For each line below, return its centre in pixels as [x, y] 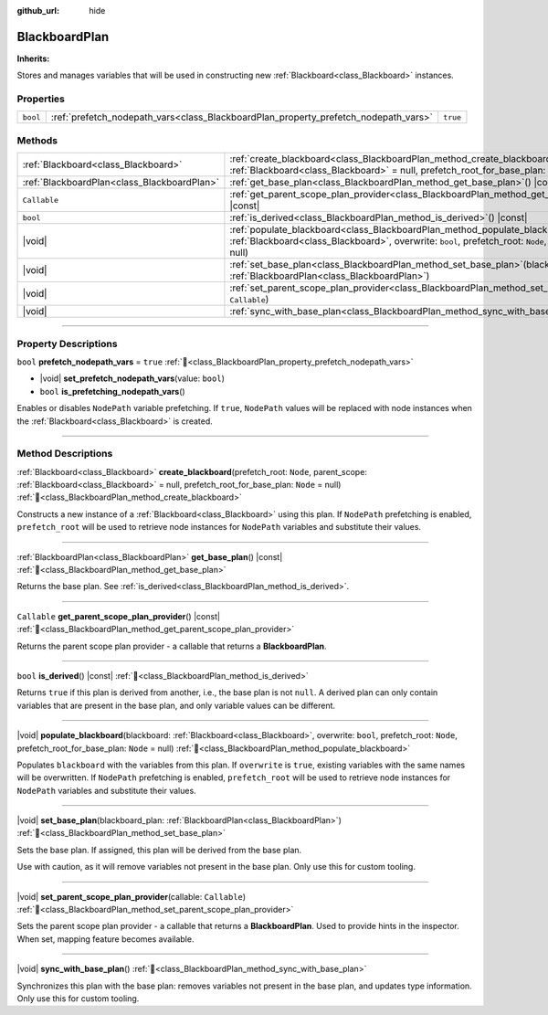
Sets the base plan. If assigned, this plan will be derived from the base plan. [159, 850]
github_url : [38, 11]
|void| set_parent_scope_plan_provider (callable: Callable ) [132, 896]
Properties [41, 99]
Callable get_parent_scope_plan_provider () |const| [119, 616]
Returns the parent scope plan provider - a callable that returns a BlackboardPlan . [172, 646]
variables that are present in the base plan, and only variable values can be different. [176, 705]
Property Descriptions [67, 344]
